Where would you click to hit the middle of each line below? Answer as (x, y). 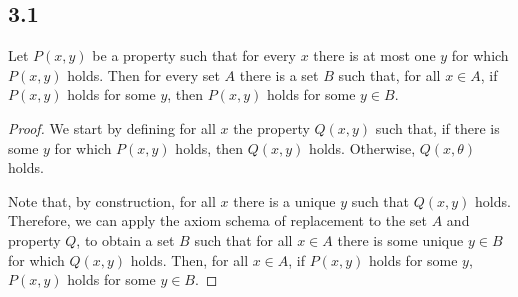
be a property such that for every (194, 55)
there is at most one (374, 55)
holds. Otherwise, (362, 147)
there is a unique (284, 200)
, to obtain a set (125, 239)
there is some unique (400, 239)
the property (271, 127)
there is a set (279, 74)
